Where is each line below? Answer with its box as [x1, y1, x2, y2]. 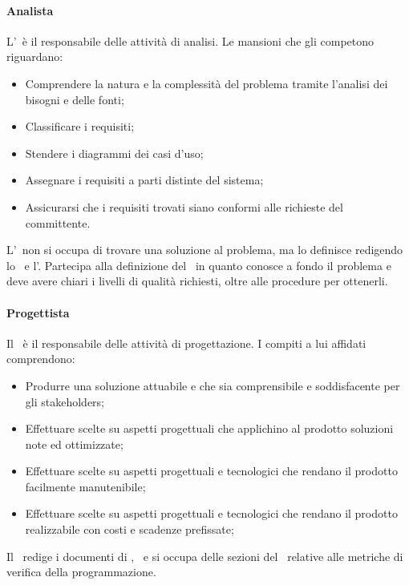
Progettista [6, 304, 70, 321]
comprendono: [6, 350, 75, 367]
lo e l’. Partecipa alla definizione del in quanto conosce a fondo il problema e [6, 256, 391, 273]
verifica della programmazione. [6, 563, 156, 580]
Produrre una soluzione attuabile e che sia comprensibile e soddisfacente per [25, 377, 400, 393]
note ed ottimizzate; [25, 435, 124, 452]
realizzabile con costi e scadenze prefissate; [25, 521, 234, 538]
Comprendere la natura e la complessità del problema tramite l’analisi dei [25, 75, 388, 91]
